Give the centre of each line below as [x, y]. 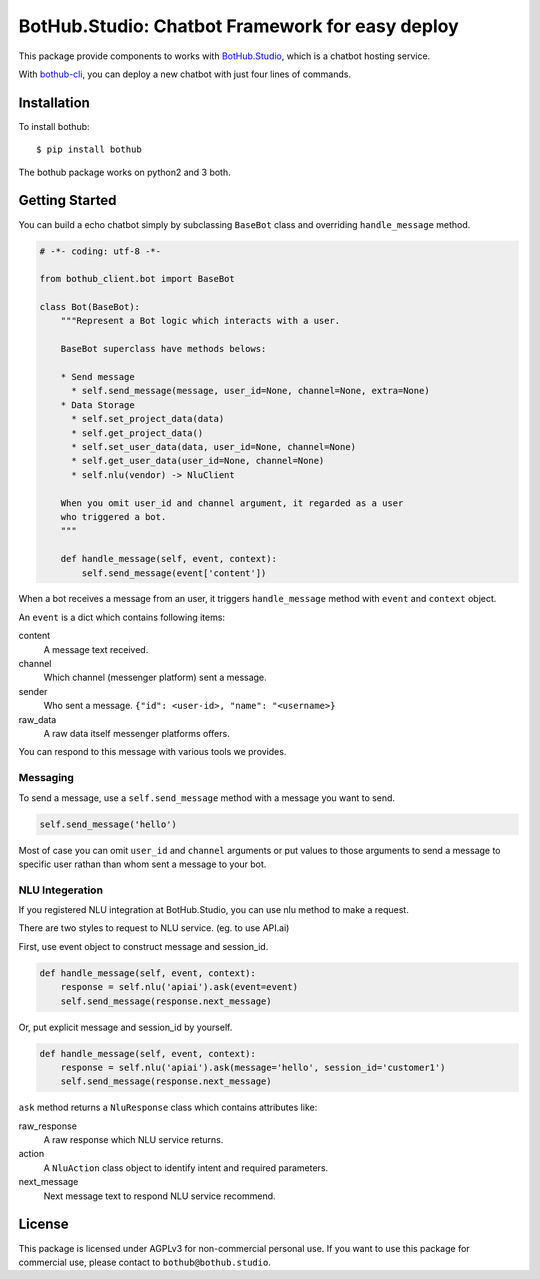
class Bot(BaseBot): [89, 307]
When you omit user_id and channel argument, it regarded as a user [232, 503]
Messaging [46, 778]
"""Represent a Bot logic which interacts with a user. [200, 321]
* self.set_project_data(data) [148, 419]
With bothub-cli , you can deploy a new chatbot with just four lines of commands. [185, 74]
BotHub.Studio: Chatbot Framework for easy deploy [238, 26]
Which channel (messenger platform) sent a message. [155, 677]
